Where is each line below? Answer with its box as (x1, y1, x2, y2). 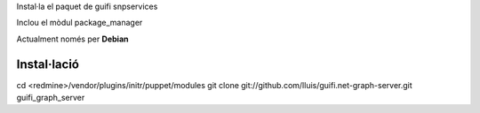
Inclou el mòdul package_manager (16, 18, 143, 28)
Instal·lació (16, 56, 80, 72)
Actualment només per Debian (16, 34, 129, 44)
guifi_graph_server (16, 93, 85, 103)
